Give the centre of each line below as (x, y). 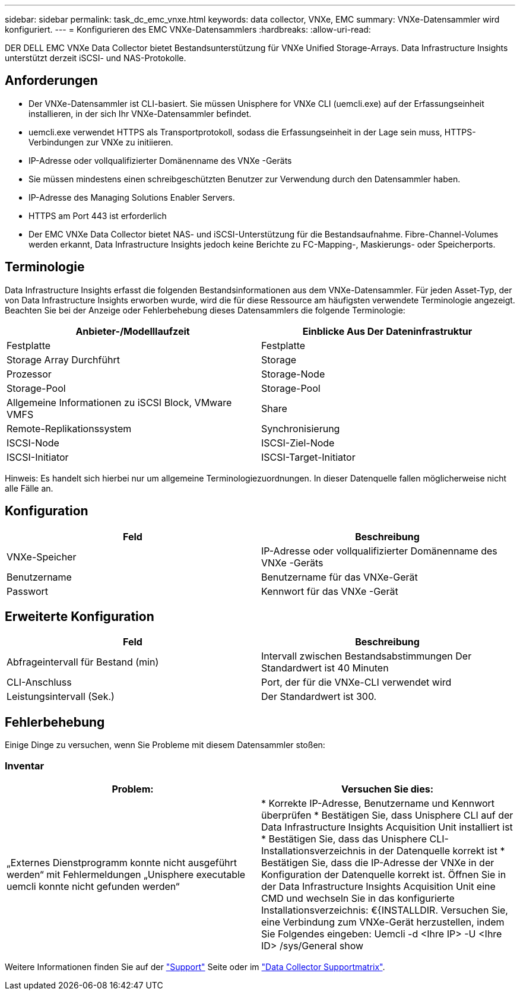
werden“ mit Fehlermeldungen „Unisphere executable (126, 874)
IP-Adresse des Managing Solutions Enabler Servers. (132, 197)
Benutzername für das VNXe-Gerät (340, 577)
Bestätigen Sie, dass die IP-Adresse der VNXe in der (378, 862)
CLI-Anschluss (39, 682)
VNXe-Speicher (42, 557)
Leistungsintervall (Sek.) (61, 697)
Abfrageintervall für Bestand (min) (83, 662)
